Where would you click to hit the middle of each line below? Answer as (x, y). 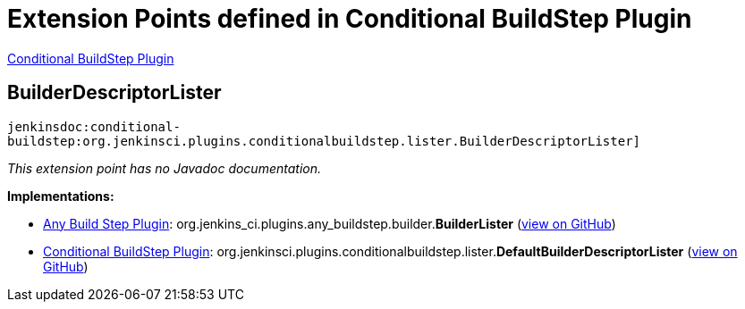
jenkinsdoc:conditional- (94, 126)
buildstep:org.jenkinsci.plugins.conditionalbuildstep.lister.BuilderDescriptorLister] (324, 141)
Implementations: (61, 196)
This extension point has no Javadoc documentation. (165, 168)
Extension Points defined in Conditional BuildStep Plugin (350, 19)
